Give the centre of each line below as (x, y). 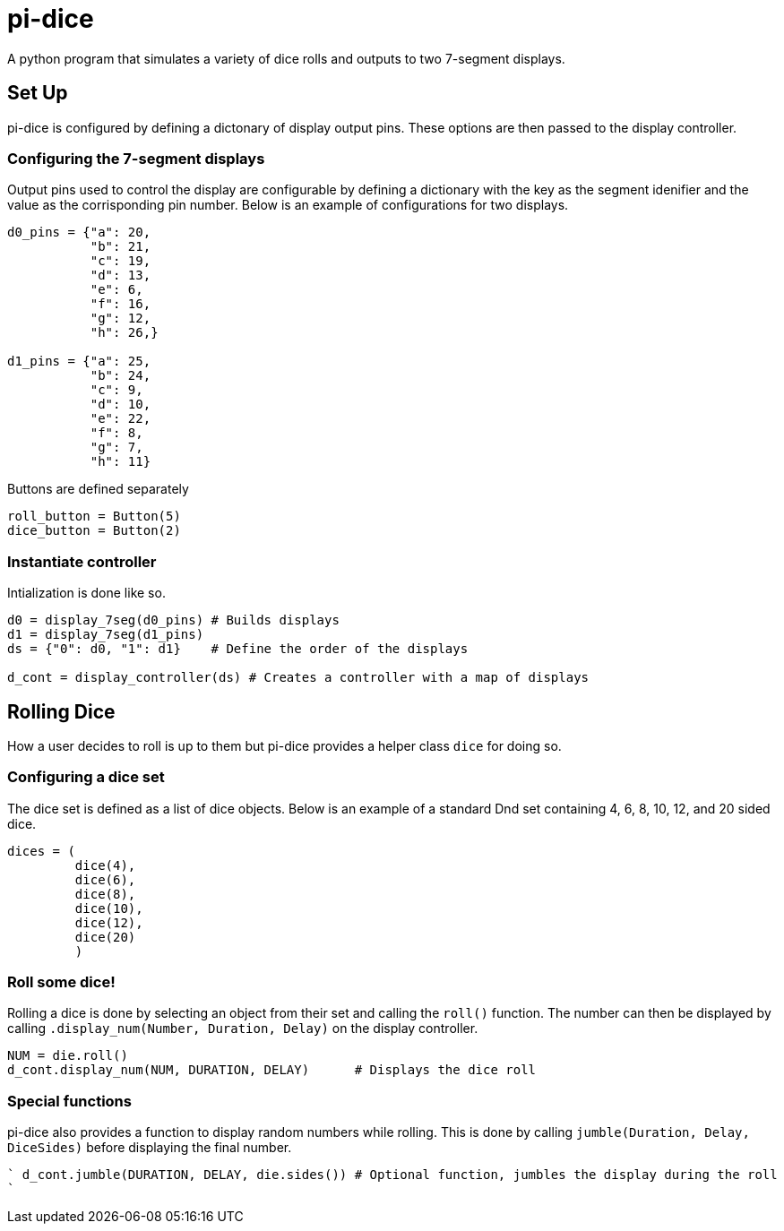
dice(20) (105, 937)
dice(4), (105, 865)
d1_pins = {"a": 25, (79, 362)
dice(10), (109, 908)
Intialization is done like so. (86, 593)
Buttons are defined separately (98, 489)
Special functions (69, 1101)
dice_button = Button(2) (94, 531)
